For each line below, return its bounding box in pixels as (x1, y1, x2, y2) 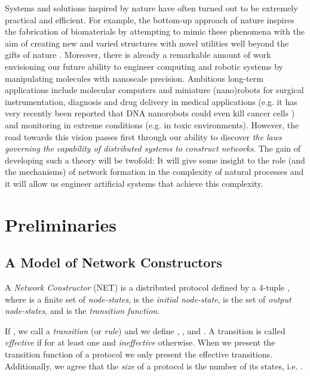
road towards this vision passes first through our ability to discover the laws (5, 130, 282, 143)
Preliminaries (5, 212, 116, 236)
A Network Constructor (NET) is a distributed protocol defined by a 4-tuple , (5, 281, 290, 294)
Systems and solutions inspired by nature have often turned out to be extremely (5, 2, 298, 14)
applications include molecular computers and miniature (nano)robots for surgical (5, 84, 304, 96)
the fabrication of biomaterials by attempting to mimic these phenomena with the (5, 25, 305, 38)
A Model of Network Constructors (5, 253, 222, 272)
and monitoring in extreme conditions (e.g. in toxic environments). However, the (5, 118, 299, 131)
